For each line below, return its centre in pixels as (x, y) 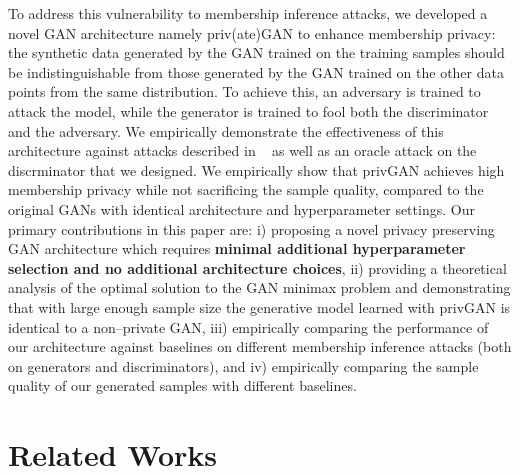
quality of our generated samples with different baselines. (182, 385)
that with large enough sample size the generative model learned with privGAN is (259, 306)
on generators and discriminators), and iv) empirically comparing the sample (243, 365)
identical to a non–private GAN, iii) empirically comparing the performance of (248, 326)
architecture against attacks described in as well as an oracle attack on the (242, 150)
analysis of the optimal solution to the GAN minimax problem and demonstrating (259, 287)
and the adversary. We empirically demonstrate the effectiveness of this (226, 130)
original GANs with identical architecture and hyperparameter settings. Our (241, 208)
